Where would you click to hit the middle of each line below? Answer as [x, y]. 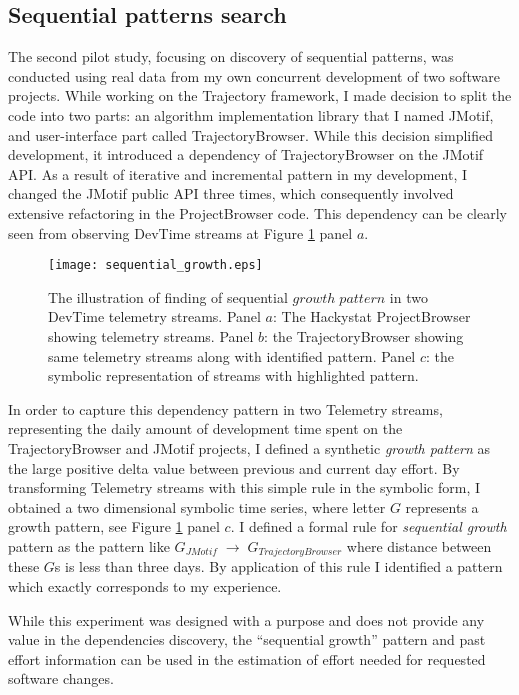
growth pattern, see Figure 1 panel [114, 526]
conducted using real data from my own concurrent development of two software [254, 75]
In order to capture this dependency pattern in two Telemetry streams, [225, 408]
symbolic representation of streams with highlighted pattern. [233, 375]
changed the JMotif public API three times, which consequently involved [231, 193]
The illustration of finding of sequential [168, 296]
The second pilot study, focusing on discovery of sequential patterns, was [231, 56]
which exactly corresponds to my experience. [145, 585]
